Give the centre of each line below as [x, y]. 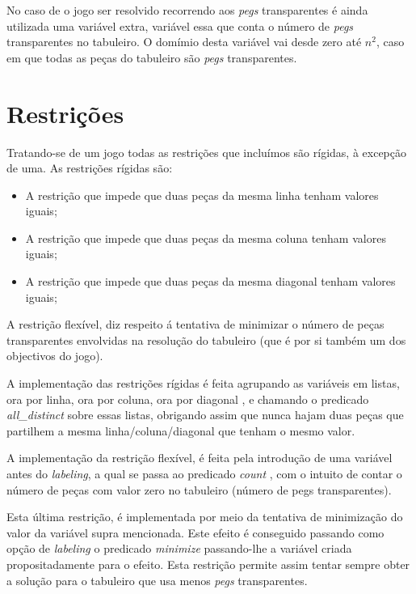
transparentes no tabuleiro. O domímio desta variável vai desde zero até [184, 42]
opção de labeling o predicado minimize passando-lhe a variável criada [179, 548]
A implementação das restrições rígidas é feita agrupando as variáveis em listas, [203, 383]
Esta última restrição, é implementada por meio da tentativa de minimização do [205, 517]
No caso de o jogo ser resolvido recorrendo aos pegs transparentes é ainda [187, 10]
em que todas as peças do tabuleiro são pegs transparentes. [152, 57]
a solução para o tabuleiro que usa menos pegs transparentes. [157, 580]
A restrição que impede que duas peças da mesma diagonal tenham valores [210, 281]
